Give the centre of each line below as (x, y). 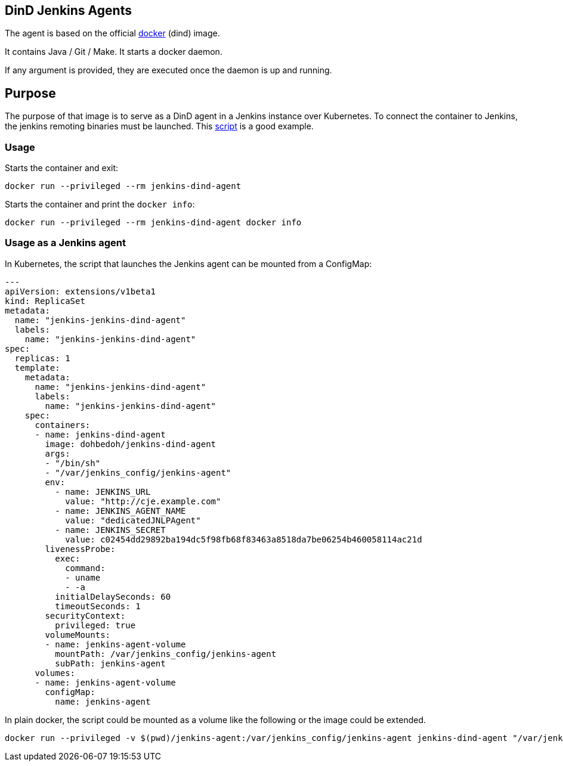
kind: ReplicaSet (45, 301)
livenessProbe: (80, 549)
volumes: (55, 673)
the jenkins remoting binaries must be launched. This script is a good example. (159, 126)
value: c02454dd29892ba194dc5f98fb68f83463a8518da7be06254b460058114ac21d (244, 539)
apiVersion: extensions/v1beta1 (80, 291)
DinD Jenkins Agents (68, 10)
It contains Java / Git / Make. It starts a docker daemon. (114, 52)
